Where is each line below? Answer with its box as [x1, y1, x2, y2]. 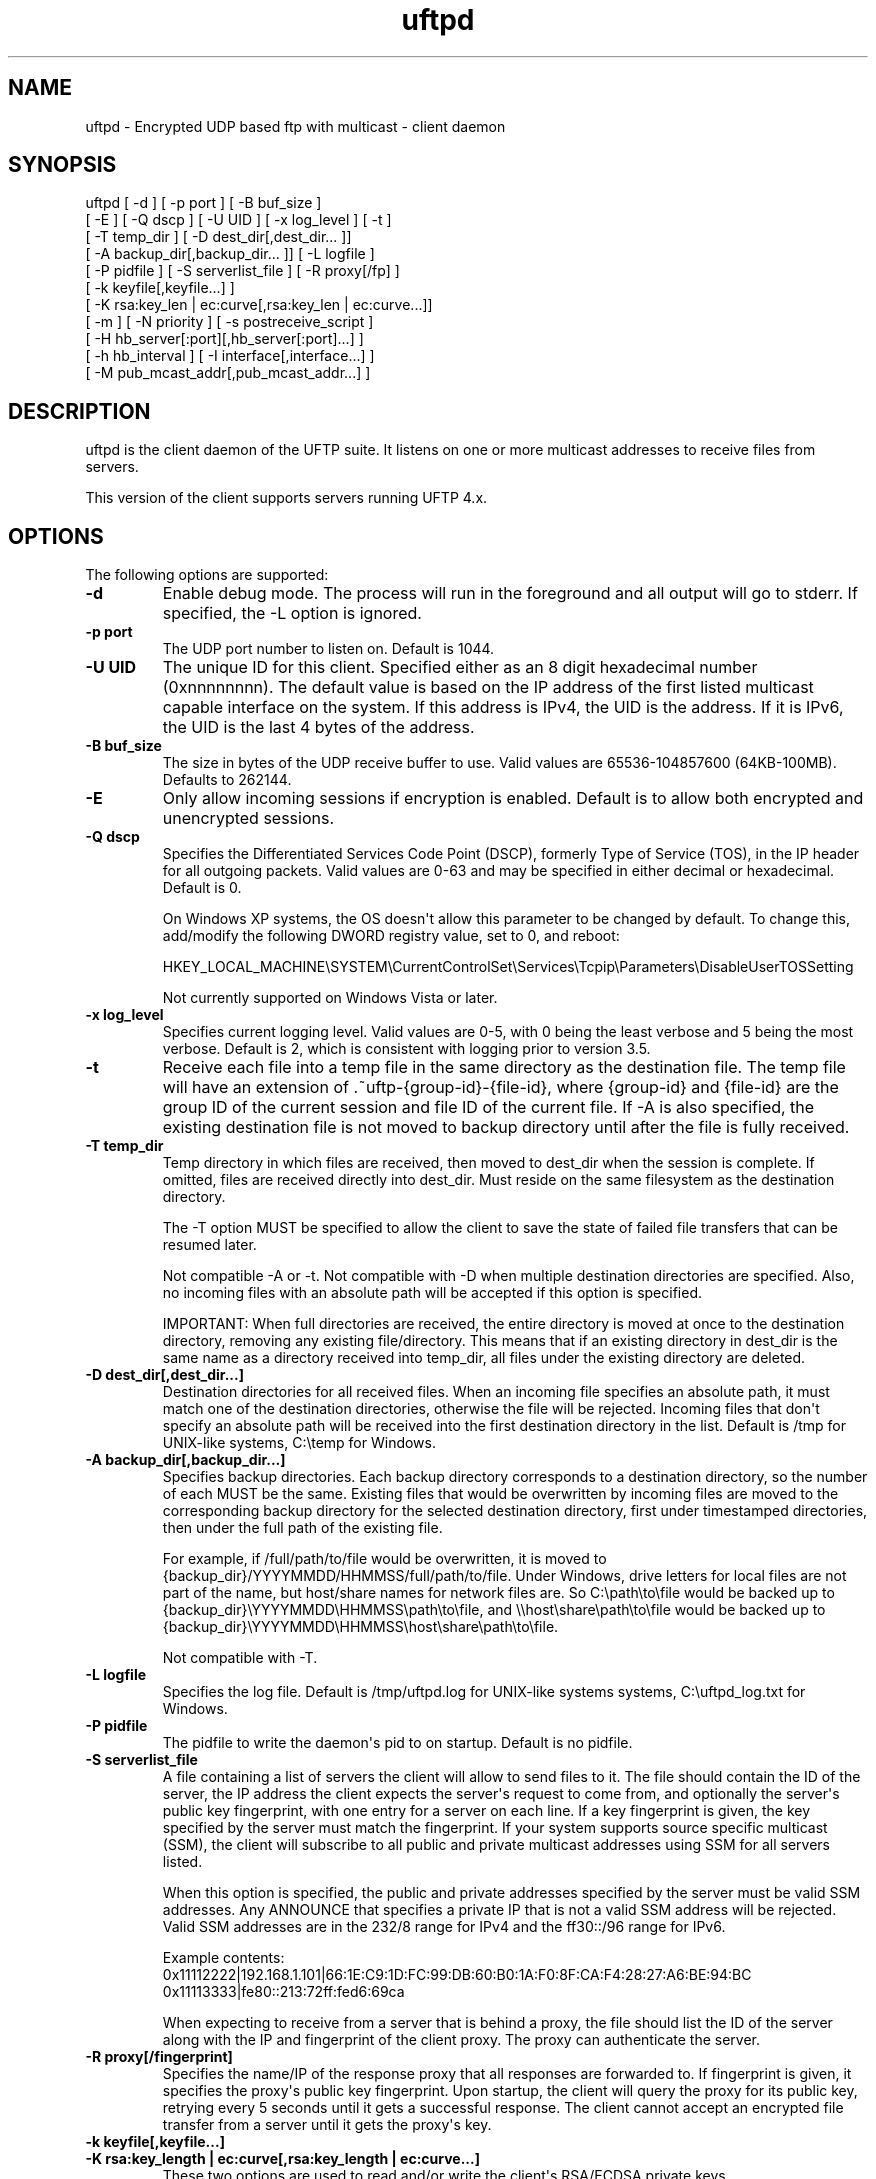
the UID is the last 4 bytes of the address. [162, 717, 475, 738]
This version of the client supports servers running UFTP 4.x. [85, 489, 488, 507]
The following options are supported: [85, 566, 329, 584]
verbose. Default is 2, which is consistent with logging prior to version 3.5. [162, 1040, 651, 1058]
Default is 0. [162, 879, 242, 897]
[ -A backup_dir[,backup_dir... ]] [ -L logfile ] [85, 245, 375, 263]
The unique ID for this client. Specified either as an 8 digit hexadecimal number [162, 657, 758, 678]
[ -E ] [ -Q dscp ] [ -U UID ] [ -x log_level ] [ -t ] [85, 211, 392, 229]
